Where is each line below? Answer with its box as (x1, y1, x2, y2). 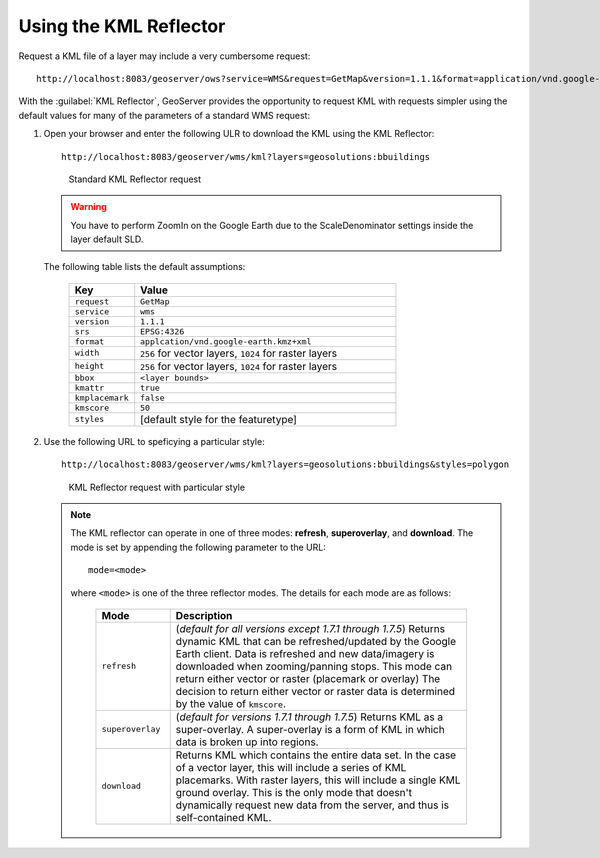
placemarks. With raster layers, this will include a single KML (175, 773, 461, 787)
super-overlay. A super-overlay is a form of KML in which (175, 722, 445, 736)
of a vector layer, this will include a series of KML (175, 760, 407, 774)
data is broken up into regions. (175, 735, 319, 749)
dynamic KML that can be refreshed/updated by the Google (175, 634, 457, 648)
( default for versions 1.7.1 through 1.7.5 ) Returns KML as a (175, 710, 444, 724)
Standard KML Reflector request (68, 173, 202, 185)
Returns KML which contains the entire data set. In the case (175, 748, 457, 762)
